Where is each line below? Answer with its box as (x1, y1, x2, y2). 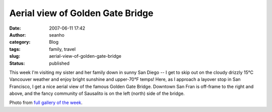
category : (9, 39, 31, 45)
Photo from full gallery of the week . (9, 99, 83, 105)
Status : (9, 60, 25, 66)
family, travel (49, 46, 76, 52)
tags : (9, 46, 21, 52)
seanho (49, 32, 65, 38)
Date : (9, 25, 21, 31)
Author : (9, 32, 26, 38)
